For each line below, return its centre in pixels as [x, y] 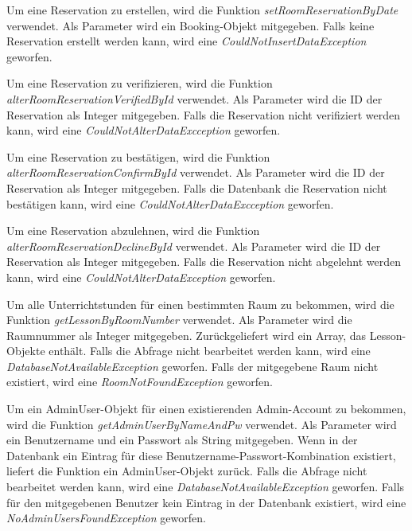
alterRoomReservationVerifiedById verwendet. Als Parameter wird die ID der [194, 98]
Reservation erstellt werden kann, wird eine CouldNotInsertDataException [187, 41]
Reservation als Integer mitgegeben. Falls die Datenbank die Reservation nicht [197, 187]
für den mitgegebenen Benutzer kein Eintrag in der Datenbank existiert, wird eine [206, 502]
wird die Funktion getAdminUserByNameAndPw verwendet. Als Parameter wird [202, 424]
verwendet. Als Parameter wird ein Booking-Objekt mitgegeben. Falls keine [190, 25]
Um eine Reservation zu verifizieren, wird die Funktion [140, 83]
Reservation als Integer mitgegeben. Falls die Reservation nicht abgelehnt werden [204, 262]
